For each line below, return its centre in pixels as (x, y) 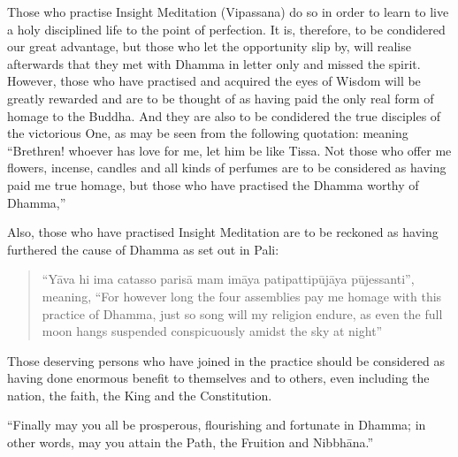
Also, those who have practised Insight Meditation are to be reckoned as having (223, 232)
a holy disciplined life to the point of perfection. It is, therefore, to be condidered (226, 29)
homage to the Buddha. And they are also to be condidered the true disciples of (224, 115)
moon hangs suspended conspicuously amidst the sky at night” (212, 331)
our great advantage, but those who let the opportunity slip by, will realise (209, 46)
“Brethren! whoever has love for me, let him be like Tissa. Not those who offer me (229, 150)
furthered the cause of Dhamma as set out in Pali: (143, 249)
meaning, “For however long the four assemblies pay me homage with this (242, 296)
